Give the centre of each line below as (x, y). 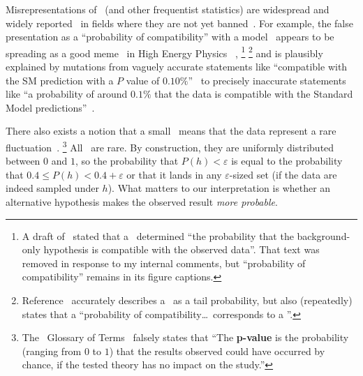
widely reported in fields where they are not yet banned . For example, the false (179, 23)
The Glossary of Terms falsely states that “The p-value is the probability (185, 337)
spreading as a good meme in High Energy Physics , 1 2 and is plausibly (164, 52)
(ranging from (52, 351)
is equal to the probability (287, 161)
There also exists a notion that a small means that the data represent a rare (171, 131)
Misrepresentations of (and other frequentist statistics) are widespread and (168, 9)
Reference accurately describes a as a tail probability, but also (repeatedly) (187, 300)
